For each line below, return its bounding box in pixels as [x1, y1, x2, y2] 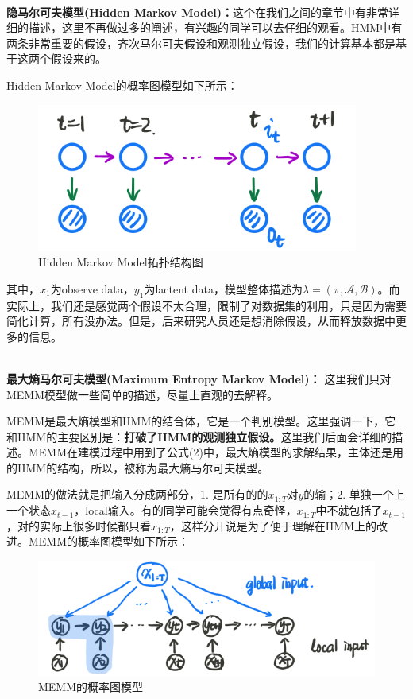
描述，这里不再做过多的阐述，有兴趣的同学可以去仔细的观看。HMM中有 [28, 19, 403, 36]
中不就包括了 [315, 502, 383, 518]
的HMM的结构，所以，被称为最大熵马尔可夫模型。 [6, 459, 269, 476]
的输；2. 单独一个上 [303, 486, 405, 503]
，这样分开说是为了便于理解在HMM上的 [169, 517, 377, 534]
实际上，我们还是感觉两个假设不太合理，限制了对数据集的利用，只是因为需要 [6, 297, 407, 313]
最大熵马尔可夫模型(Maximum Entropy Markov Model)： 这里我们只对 [6, 370, 392, 386]
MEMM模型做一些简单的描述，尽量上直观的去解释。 [6, 386, 279, 402]
